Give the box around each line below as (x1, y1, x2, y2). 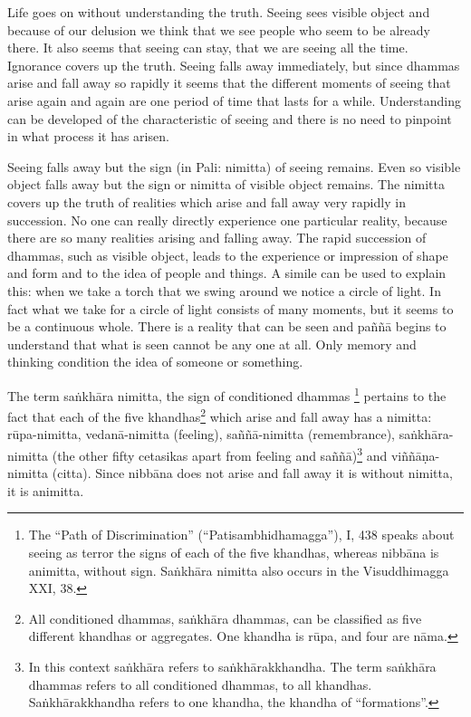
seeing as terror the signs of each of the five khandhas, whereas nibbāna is (28, 543, 439, 561)
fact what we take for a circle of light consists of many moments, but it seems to (7, 299, 454, 318)
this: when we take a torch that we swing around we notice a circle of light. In (7, 281, 441, 300)
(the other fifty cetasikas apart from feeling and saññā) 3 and (52, 443, 388, 464)
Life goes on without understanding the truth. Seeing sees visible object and (7, 3, 430, 21)
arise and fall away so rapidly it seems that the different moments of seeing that (7, 73, 451, 92)
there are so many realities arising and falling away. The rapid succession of (7, 228, 427, 247)
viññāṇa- (390, 445, 440, 464)
